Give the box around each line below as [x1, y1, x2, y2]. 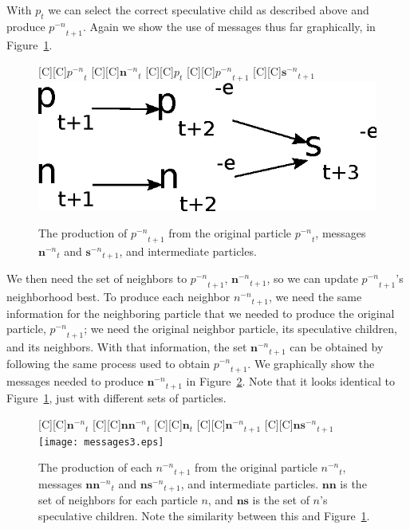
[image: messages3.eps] [38, 436, 164, 448]
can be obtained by [290, 339, 384, 355]
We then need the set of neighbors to [6, 270, 187, 287]
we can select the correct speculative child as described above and [48, 2, 369, 18]
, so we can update [266, 270, 358, 287]
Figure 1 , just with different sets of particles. [6, 389, 227, 406]
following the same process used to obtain [6, 355, 211, 371]
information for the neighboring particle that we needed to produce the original [6, 304, 395, 321]
